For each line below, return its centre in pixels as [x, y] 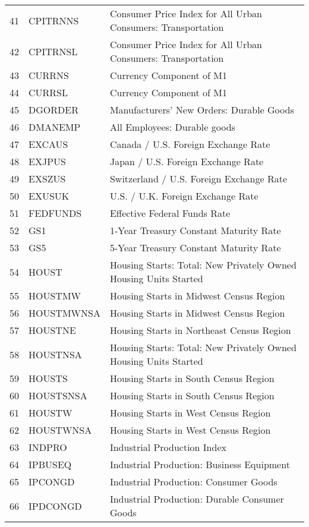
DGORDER [53, 110]
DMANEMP [55, 127]
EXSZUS [47, 179]
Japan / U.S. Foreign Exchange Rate [187, 161]
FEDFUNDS [55, 213]
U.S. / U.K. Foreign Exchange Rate [184, 196]
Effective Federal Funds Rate [170, 213]
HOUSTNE [52, 330]
